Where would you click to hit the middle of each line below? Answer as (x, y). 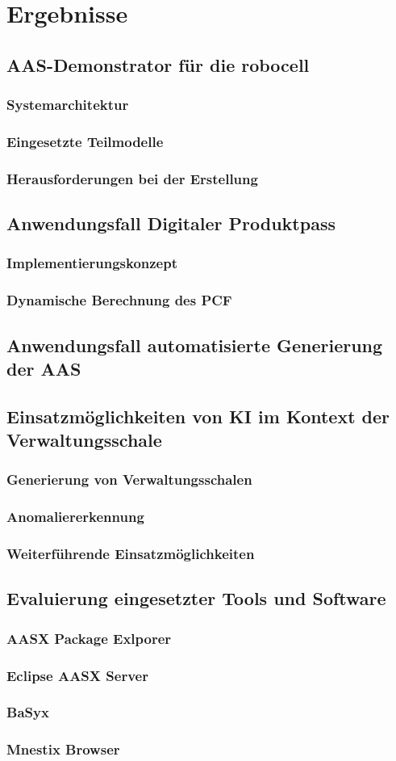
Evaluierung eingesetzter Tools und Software (196, 598)
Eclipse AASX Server (77, 675)
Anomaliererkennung (75, 517)
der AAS (44, 368)
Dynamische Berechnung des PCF (119, 300)
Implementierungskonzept (92, 263)
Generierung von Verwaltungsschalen (129, 479)
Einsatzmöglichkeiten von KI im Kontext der (198, 416)
